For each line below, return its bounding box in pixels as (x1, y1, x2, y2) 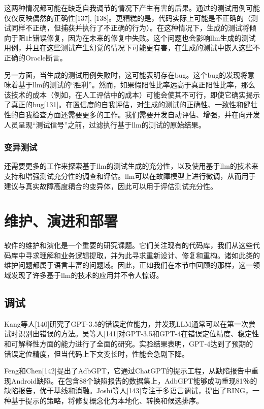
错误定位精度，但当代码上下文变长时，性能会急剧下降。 (4, 348, 189, 359)
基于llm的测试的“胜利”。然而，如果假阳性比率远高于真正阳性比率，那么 (18, 79, 255, 90)
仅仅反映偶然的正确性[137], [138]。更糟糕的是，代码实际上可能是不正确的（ (4, 12, 251, 23)
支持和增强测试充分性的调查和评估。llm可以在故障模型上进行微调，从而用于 (4, 170, 256, 181)
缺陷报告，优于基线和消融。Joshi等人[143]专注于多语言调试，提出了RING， (4, 385, 253, 396)
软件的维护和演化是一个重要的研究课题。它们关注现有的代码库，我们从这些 (4, 240, 253, 250)
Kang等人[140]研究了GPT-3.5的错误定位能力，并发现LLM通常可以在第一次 (4, 318, 248, 329)
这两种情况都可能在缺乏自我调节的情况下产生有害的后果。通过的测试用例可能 (4, 3, 260, 13)
